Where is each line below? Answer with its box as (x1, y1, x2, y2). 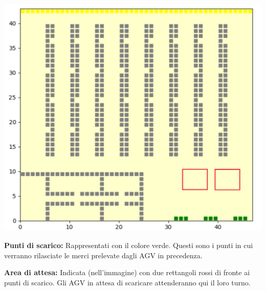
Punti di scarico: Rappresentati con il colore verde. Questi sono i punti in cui (4, 240, 253, 251)
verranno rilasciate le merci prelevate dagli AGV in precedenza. (4, 250, 203, 260)
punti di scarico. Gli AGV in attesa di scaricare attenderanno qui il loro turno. (4, 277, 251, 287)
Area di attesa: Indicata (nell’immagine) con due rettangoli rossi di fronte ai (4, 267, 250, 278)
